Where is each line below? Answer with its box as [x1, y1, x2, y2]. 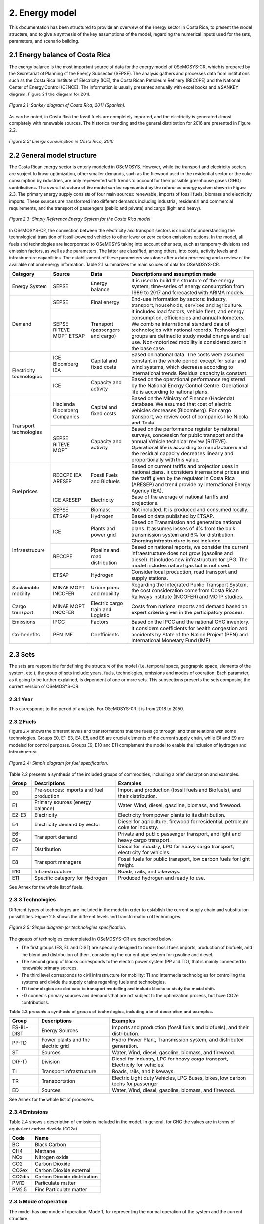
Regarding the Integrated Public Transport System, [131, 581, 248, 588]
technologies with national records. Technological [131, 327, 246, 333]
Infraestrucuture [34, 868, 72, 875]
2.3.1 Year [9, 696, 33, 703]
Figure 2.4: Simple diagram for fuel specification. [9, 760, 109, 766]
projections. [131, 500, 159, 507]
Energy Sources [41, 1027, 78, 1034]
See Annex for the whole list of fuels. [9, 884, 84, 890]
